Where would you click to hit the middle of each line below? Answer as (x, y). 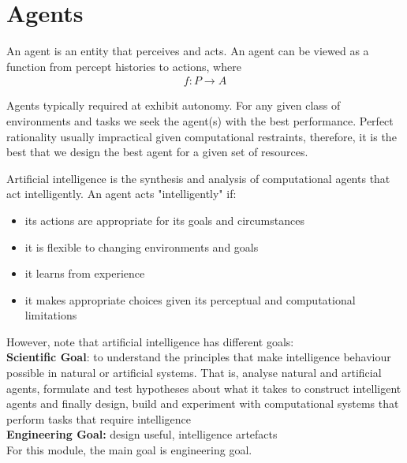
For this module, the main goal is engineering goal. (129, 450)
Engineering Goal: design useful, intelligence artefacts (142, 434)
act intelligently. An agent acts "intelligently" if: (121, 194)
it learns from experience (85, 273)
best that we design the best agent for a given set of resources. (157, 152)
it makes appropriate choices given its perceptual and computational (190, 299)
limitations (51, 315)
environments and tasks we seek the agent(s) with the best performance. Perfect (200, 120)
